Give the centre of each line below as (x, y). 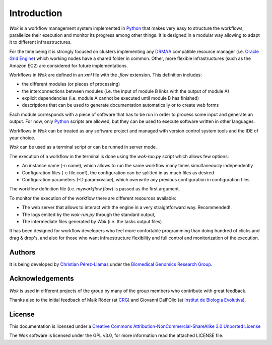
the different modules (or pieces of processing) (71, 84)
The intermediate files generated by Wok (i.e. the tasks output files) (92, 221)
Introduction (36, 13)
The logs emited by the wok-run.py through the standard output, (89, 215)
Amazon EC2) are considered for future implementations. (69, 65)
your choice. (22, 138)
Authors (22, 252)
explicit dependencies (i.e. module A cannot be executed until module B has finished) (110, 98)
